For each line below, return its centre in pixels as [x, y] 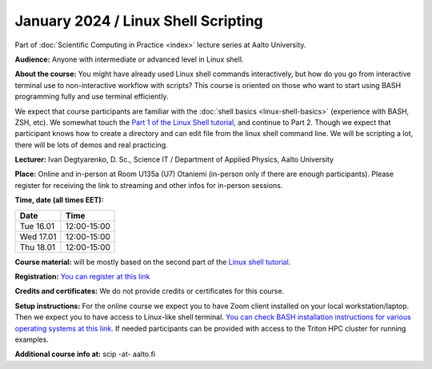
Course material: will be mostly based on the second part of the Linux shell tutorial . [153, 262]
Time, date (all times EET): [59, 200]
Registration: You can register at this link [82, 277]
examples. [32, 339]
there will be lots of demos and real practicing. [91, 145]
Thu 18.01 [38, 247]
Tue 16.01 [37, 226]
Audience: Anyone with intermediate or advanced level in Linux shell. [129, 59]
